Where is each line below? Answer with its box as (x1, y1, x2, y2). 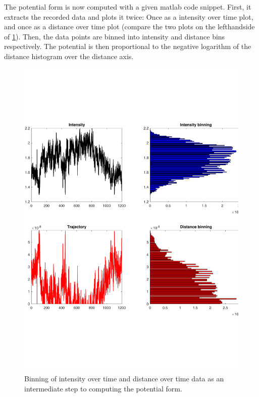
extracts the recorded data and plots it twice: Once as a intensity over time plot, (4, 11, 253, 22)
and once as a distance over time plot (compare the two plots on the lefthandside (4, 21, 255, 32)
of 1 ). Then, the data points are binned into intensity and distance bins (4, 31, 225, 41)
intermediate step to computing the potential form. (24, 383, 182, 393)
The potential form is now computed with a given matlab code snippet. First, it (4, 2, 251, 12)
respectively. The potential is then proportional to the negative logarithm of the (4, 41, 251, 52)
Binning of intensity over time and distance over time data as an (24, 373, 224, 384)
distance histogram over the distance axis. (4, 51, 134, 61)
